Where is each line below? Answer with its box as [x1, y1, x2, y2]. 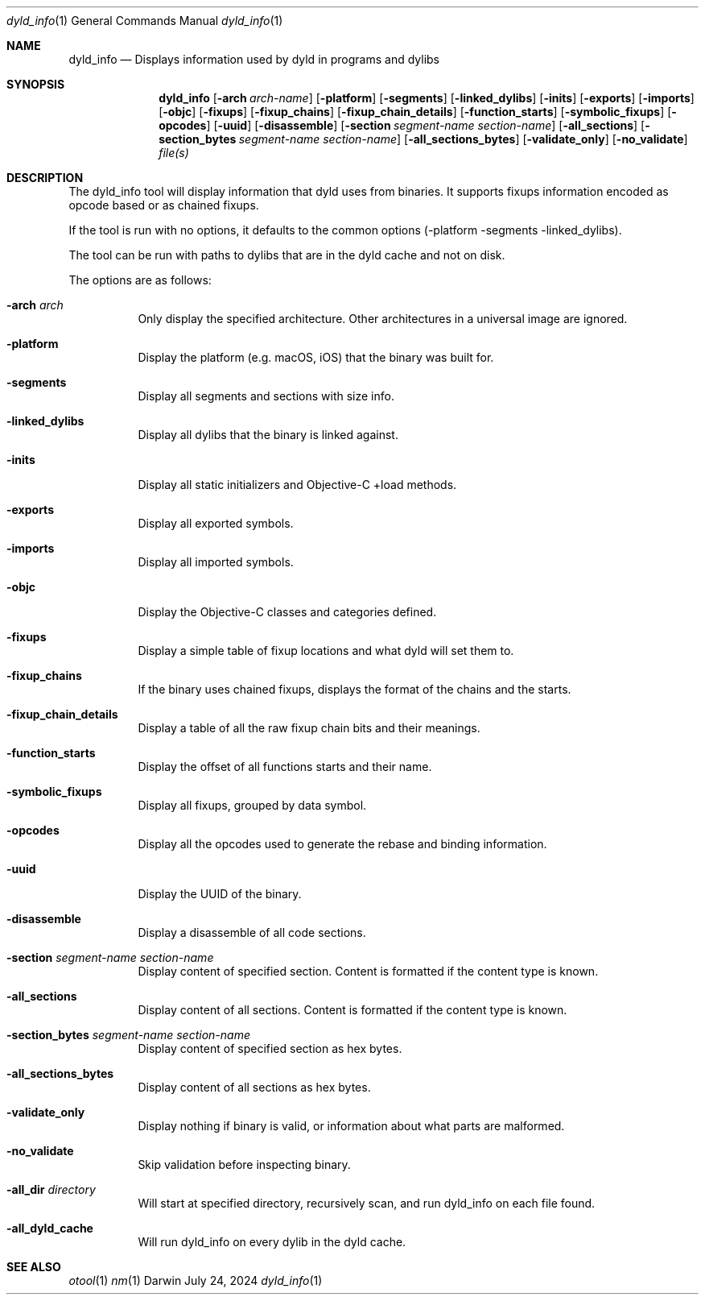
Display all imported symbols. [138, 555, 294, 569]
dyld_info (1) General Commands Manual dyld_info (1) [6, 14, 283, 27]
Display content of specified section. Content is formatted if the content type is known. [138, 964, 599, 978]
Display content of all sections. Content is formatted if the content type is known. [138, 1003, 567, 1017]
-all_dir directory [6, 1183, 96, 1196]
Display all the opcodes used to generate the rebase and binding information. [138, 837, 547, 851]
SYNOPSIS [6, 77, 65, 91]
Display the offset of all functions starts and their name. [138, 760, 432, 773]
